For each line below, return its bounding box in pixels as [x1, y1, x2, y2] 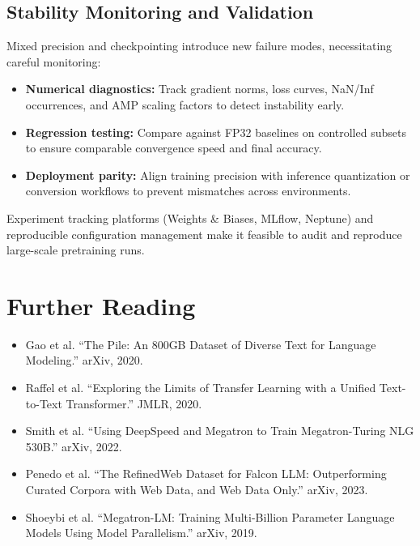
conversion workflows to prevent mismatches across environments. [25, 182, 351, 199]
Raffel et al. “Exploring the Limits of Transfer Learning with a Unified [25, 379, 376, 396]
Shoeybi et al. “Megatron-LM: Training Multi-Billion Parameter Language [25, 508, 395, 525]
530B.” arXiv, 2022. [25, 437, 122, 454]
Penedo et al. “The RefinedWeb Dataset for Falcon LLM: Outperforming [25, 465, 387, 482]
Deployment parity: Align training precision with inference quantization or [25, 166, 410, 183]
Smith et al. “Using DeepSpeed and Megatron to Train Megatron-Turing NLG [25, 422, 414, 439]
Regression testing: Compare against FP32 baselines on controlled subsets [25, 123, 406, 140]
